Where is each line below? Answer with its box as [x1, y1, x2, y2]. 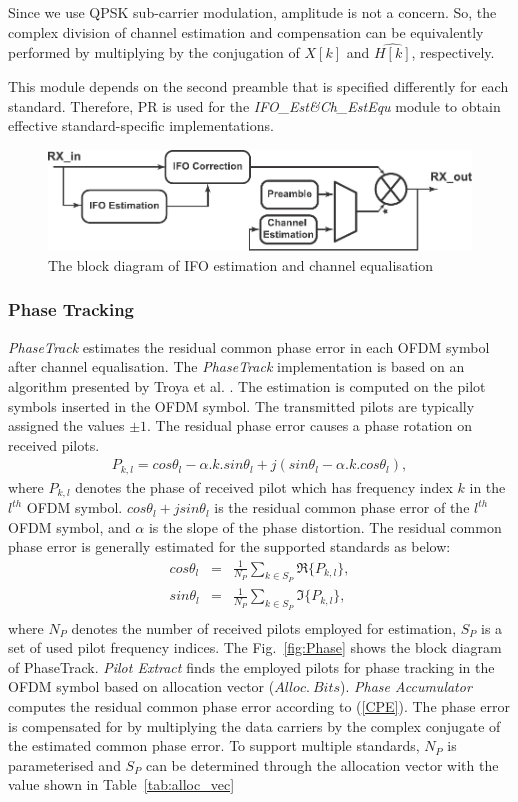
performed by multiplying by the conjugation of [8, 42, 300, 63]
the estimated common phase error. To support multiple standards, [8, 735, 420, 756]
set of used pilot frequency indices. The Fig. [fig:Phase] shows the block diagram [8, 637, 502, 658]
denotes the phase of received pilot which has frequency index [75, 476, 453, 497]
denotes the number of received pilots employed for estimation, [71, 617, 457, 638]
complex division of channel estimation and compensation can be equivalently [8, 21, 484, 42]
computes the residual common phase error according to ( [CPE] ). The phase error [8, 695, 510, 716]
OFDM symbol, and [8, 516, 131, 537]
